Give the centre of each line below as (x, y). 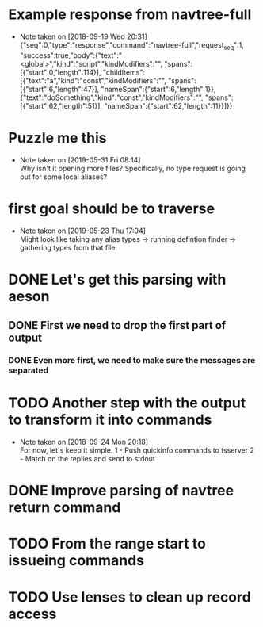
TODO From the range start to (107, 544)
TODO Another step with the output (127, 403)
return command (65, 508)
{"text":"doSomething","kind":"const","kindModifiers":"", (111, 97)
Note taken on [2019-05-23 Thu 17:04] (83, 231)
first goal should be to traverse (112, 208)
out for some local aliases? (63, 177)
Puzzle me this (57, 138)
